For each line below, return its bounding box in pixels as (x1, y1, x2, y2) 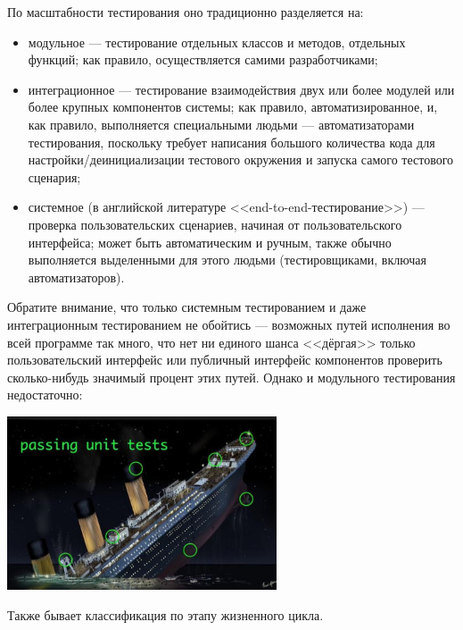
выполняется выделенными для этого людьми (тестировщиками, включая (28, 250, 426, 269)
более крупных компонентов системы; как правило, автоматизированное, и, (28, 97, 438, 116)
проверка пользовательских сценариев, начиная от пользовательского (28, 214, 402, 233)
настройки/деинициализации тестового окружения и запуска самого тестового (28, 150, 454, 169)
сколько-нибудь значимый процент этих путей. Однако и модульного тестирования (7, 367, 456, 386)
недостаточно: (7, 385, 83, 404)
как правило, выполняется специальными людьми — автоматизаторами (28, 114, 415, 133)
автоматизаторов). (28, 267, 125, 286)
